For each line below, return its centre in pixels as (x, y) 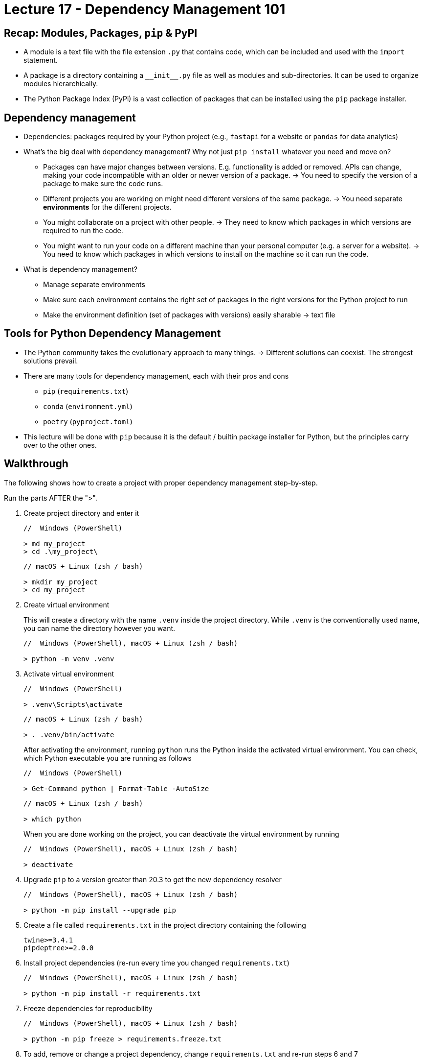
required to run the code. (83, 231)
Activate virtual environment (69, 674)
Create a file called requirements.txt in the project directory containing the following (165, 925)
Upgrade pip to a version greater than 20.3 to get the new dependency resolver (153, 879)
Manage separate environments (94, 285)
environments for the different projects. (107, 207)
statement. (41, 60)
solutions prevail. (51, 361)
